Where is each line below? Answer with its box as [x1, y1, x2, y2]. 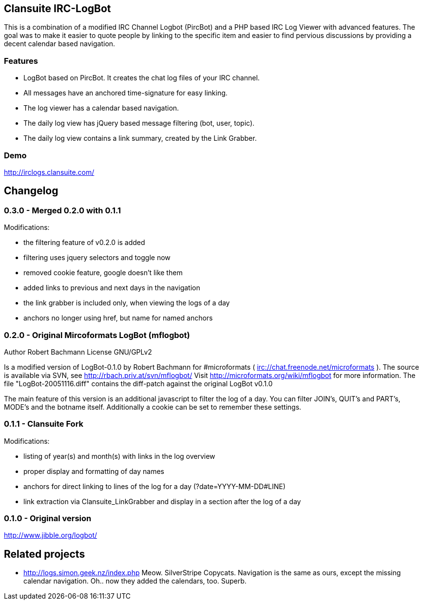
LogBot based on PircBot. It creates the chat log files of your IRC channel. [23, 74, 260, 82]
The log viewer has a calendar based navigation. [23, 104, 179, 113]
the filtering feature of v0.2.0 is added [23, 238, 145, 247]
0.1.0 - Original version [4, 513, 92, 524]
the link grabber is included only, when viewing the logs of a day [23, 299, 230, 307]
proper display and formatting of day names [23, 467, 164, 475]
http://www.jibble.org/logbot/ [4, 531, 97, 540]
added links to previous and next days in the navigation [23, 283, 200, 292]
